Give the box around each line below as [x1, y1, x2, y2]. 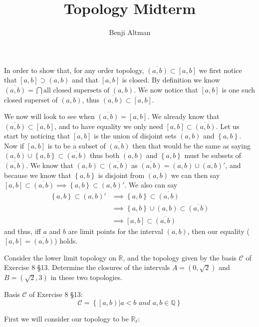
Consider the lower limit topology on [4, 252, 116, 262]
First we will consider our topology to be [4, 313, 129, 323]
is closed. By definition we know [122, 74, 220, 85]
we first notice [199, 64, 242, 75]
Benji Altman [109, 27, 151, 37]
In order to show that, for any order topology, [4, 64, 144, 75]
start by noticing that [4, 130, 70, 141]
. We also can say [124, 179, 178, 190]
